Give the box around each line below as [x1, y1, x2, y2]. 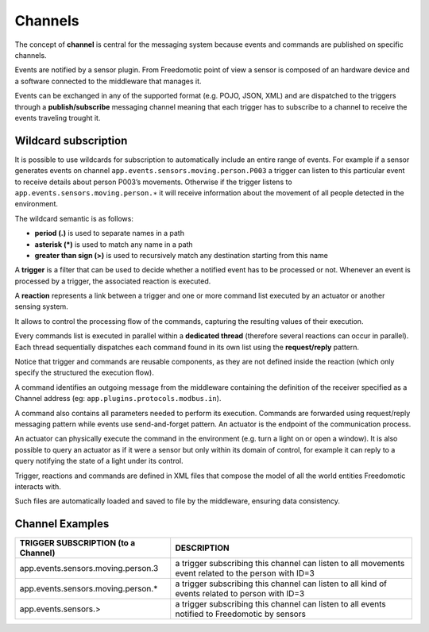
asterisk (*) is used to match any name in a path [34, 239, 194, 249]
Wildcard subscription [14, 133, 128, 147]
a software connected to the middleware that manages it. [14, 76, 202, 86]
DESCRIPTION [175, 542, 230, 553]
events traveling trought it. [14, 113, 101, 122]
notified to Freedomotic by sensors [175, 608, 306, 619]
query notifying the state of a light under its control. [14, 457, 184, 466]
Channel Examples [14, 517, 110, 531]
